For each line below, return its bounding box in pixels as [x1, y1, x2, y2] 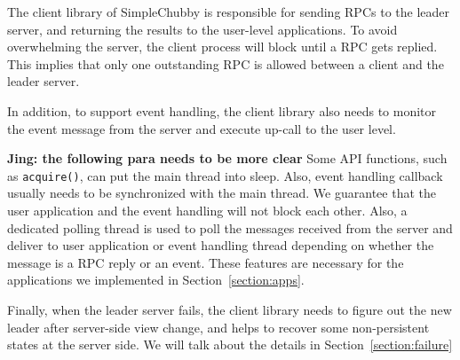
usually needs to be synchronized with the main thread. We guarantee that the [7, 184, 436, 202]
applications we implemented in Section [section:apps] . [7, 270, 305, 289]
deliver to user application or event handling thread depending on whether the [7, 236, 434, 254]
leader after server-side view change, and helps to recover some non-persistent [7, 317, 430, 336]
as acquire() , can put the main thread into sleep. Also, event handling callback [7, 166, 443, 184]
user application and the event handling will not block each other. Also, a [7, 201, 408, 219]
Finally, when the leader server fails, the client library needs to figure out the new [7, 300, 452, 318]
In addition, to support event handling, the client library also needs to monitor [7, 101, 437, 120]
